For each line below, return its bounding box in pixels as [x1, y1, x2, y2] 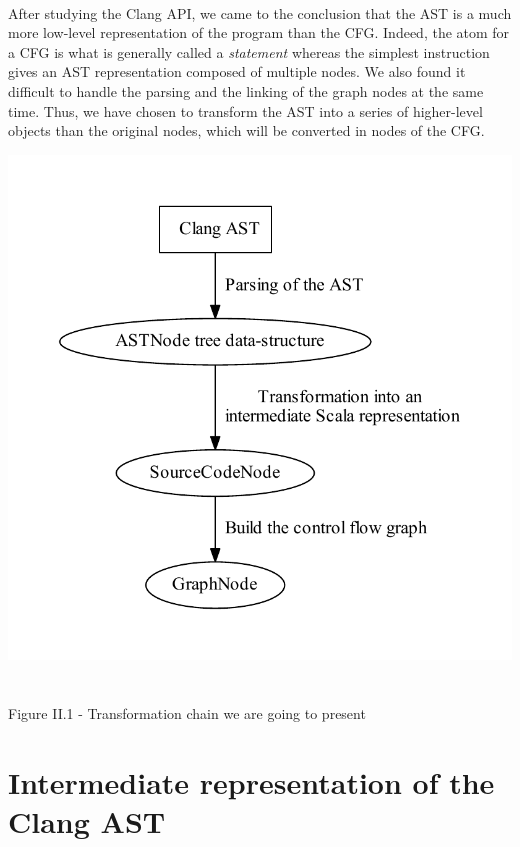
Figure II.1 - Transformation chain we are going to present [8, 702, 366, 723]
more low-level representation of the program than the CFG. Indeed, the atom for [8, 22, 510, 43]
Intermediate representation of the [8, 761, 495, 802]
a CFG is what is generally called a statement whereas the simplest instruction [8, 41, 490, 62]
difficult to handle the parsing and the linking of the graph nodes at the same [8, 80, 484, 101]
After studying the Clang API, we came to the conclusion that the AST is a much [8, 2, 512, 23]
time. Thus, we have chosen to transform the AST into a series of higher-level [8, 100, 483, 121]
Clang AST [8, 800, 166, 841]
